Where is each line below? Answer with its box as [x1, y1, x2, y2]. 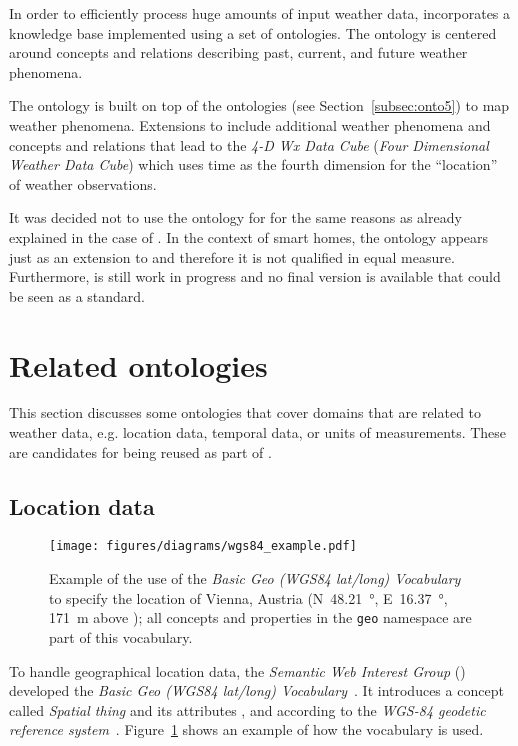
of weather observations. [9, 173, 157, 194]
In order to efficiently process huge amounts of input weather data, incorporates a [9, 3, 511, 23]
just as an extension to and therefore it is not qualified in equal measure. [9, 246, 455, 267]
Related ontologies [9, 344, 268, 385]
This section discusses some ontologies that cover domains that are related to [9, 402, 482, 423]
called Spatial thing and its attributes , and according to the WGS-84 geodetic [9, 699, 486, 720]
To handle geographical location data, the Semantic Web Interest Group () [9, 660, 466, 681]
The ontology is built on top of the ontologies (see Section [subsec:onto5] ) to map [9, 95, 510, 116]
